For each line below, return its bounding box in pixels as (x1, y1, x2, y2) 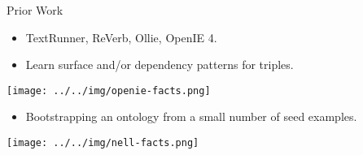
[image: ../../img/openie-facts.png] (7, 84, 211, 97)
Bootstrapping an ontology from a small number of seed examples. (25, 108, 357, 125)
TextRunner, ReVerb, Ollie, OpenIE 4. (25, 28, 217, 45)
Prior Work (7, 2, 63, 18)
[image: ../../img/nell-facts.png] (7, 137, 199, 149)
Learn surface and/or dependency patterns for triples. (25, 56, 294, 73)
